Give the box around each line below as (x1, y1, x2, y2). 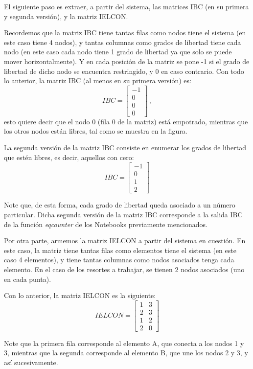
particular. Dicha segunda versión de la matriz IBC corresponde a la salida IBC (4, 209, 243, 219)
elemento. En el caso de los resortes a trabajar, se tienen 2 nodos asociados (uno (4, 264, 245, 274)
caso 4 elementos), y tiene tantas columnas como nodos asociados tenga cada (4, 254, 234, 265)
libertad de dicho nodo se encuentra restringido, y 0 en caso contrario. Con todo (4, 66, 244, 76)
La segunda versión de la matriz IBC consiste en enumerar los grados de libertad (4, 142, 246, 153)
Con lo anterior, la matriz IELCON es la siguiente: (4, 290, 156, 300)
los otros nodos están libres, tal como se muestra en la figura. (4, 126, 187, 136)
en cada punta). (4, 274, 51, 284)
